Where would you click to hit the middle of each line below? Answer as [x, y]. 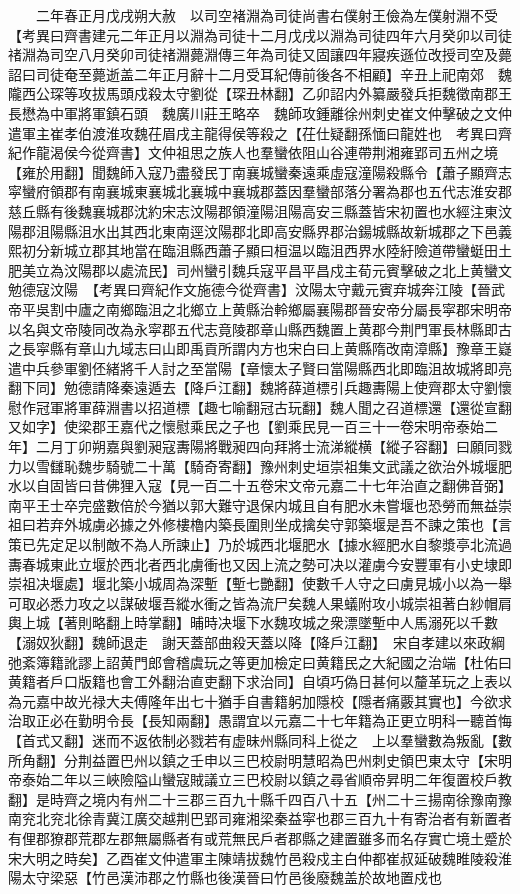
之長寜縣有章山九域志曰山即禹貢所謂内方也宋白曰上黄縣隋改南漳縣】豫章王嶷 [260, 348]
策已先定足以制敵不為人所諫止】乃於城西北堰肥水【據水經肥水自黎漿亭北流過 [260, 544]
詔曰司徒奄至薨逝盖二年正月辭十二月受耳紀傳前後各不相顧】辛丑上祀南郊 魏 [260, 73]
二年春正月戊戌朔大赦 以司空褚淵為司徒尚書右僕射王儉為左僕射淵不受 [266, 15]
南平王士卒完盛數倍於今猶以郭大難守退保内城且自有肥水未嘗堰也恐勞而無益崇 [260, 504]
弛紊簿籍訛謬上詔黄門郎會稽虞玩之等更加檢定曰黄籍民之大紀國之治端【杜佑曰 [260, 661]
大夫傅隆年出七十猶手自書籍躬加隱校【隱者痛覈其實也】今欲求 [308, 700]
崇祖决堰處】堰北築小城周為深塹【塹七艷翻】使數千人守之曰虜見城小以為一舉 [260, 583]
